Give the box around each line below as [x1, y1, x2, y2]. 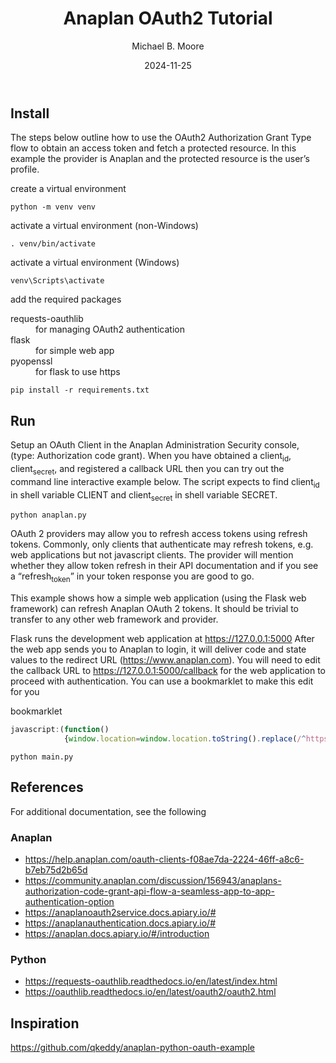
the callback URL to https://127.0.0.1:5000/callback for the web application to [10, 665, 326, 677]
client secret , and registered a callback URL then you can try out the [10, 462, 285, 477]
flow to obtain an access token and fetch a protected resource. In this [10, 142, 297, 154]
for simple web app [35, 345, 115, 357]
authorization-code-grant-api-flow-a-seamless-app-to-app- [24, 885, 275, 897]
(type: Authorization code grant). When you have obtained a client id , [10, 450, 292, 464]
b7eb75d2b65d [24, 864, 88, 876]
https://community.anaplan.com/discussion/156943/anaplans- [24, 875, 282, 887]
